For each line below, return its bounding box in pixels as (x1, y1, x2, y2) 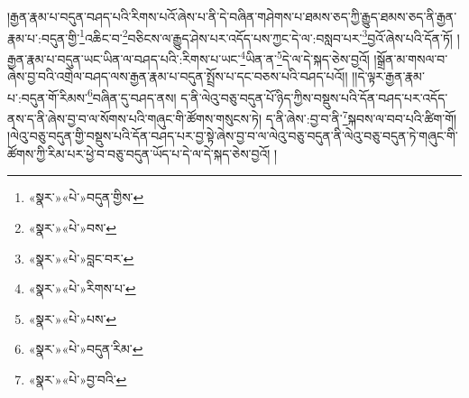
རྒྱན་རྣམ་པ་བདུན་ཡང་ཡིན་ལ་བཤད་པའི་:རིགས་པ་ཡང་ (7, 49, 241, 68)
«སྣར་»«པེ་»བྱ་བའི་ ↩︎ (28, 369, 127, 388)
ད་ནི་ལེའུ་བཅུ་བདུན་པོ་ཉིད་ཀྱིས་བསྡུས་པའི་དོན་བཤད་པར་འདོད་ (180, 88, 448, 106)
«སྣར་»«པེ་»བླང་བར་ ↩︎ (28, 248, 134, 267)
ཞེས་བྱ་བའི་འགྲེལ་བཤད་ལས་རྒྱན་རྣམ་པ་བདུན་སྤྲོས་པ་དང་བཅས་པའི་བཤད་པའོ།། (7, 67, 348, 86)
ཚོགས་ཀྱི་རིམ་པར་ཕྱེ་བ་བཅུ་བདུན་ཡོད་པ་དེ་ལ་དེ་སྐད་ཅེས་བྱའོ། (7, 143, 271, 162)
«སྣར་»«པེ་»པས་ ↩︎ (28, 309, 117, 328)
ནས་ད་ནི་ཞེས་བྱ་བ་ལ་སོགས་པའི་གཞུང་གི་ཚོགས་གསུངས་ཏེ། (7, 108, 262, 127)
